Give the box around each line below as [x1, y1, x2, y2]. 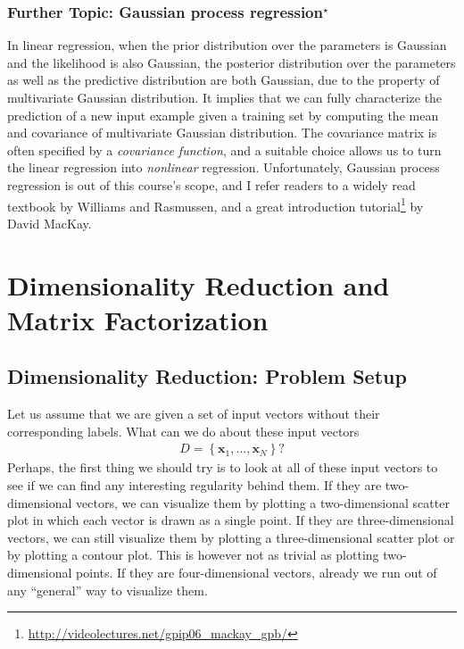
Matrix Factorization [7, 301, 269, 337]
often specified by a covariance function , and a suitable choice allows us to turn [7, 140, 442, 159]
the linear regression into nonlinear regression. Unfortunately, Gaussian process [7, 158, 440, 177]
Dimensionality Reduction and [7, 266, 390, 303]
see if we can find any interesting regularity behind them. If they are [7, 475, 382, 494]
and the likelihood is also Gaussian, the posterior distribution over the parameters [7, 53, 456, 71]
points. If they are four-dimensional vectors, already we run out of [76, 562, 437, 581]
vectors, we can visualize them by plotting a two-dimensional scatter [76, 493, 450, 512]
